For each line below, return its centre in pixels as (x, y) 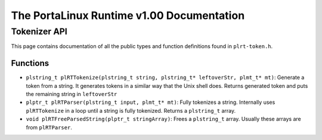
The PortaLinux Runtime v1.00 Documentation (128, 15)
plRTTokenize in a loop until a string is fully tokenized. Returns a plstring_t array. (131, 110)
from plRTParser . (49, 127)
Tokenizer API (39, 31)
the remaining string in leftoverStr (72, 94)
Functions (30, 63)
